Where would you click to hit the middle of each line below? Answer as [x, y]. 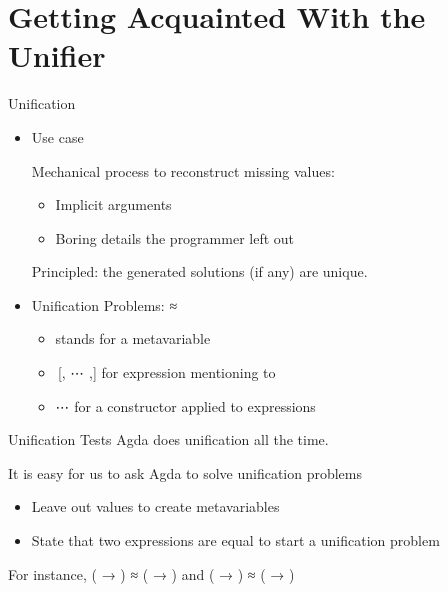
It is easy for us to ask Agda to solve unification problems [185, 472]
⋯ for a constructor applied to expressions [185, 405]
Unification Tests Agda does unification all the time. [168, 439]
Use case [57, 136]
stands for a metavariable [133, 338]
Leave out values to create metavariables [155, 506]
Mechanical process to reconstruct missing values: [183, 170]
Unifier [57, 55]
